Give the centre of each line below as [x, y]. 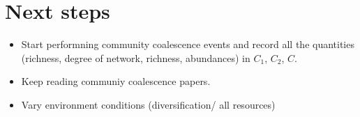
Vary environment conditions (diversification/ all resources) [148, 104]
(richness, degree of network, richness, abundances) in [136, 57]
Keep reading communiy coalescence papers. [116, 81]
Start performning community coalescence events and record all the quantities [188, 44]
